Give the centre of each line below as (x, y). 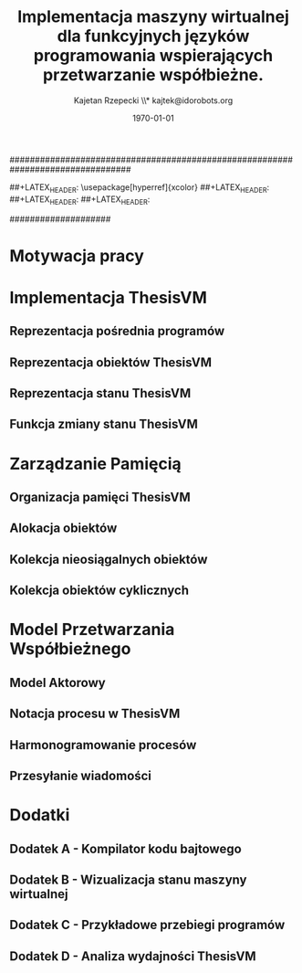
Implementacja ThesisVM (109, 297)
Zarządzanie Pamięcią (95, 464)
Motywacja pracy (77, 255)
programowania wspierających (153, 56)
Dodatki (40, 815)
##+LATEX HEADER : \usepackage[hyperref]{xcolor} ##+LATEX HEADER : (140, 188)
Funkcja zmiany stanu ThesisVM (104, 424)
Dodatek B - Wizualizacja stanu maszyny (128, 879)
